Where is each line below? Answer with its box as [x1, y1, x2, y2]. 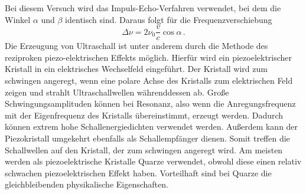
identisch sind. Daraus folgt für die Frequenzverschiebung [65, 13, 272, 25]
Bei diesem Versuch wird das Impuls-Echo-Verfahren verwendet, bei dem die [5, 2, 281, 14]
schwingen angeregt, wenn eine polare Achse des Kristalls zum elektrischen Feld [5, 74, 293, 87]
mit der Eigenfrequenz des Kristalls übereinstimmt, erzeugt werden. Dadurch [5, 108, 284, 121]
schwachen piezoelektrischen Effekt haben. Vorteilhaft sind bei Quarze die [5, 166, 272, 179]
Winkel [5, 13, 31, 25]
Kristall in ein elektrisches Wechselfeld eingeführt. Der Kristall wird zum [5, 63, 268, 75]
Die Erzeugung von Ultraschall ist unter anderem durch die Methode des [5, 40, 268, 52]
